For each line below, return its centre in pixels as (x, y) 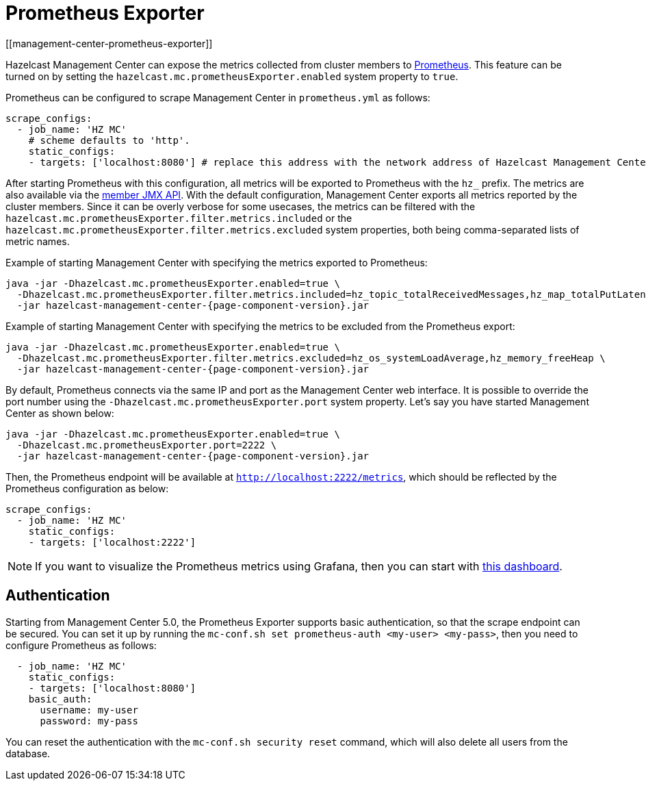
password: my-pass (89, 721)
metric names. (38, 241)
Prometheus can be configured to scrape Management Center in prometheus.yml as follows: (218, 97)
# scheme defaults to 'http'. (109, 140)
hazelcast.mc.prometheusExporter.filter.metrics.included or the (179, 218)
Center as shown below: (60, 413)
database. (28, 753)
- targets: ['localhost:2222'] (112, 542)
